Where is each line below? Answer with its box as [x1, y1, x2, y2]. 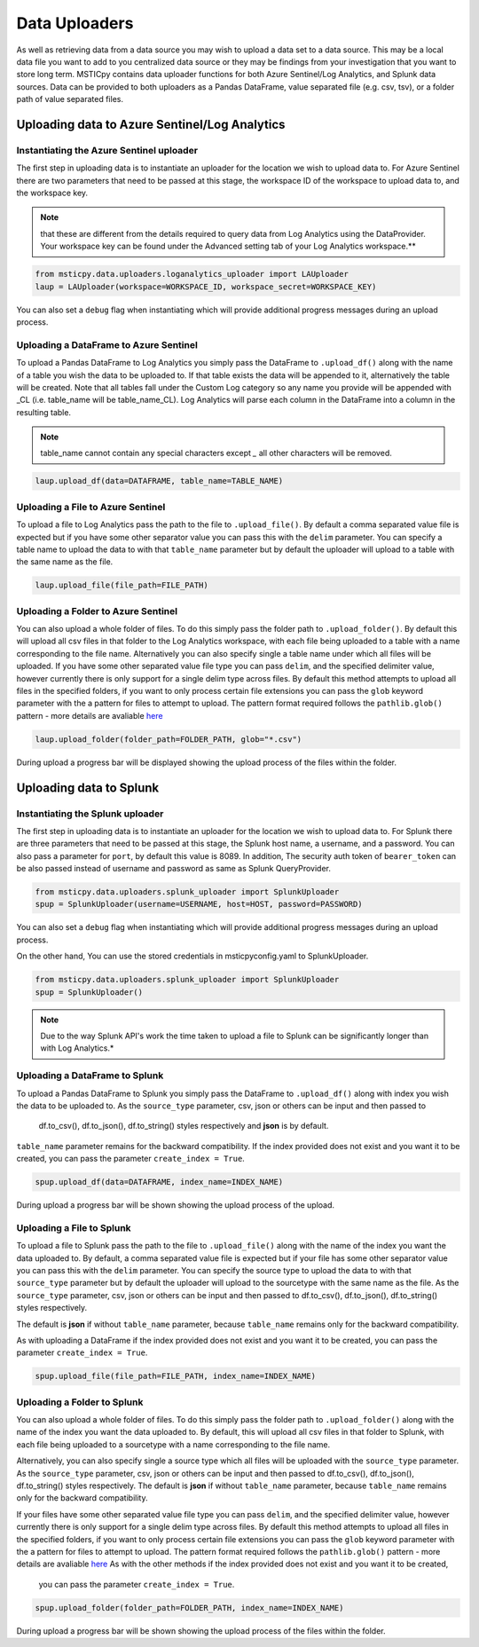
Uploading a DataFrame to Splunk [16, 1069, 164, 1082]
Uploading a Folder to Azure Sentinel [16, 604, 177, 617]
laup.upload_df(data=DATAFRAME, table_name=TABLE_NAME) [35, 476, 284, 486]
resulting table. [16, 406, 71, 417]
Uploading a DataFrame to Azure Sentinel [16, 338, 199, 351]
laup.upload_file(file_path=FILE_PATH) [35, 580, 208, 590]
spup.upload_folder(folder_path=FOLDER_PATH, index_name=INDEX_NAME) [35, 1603, 344, 1612]
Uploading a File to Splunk [16, 1221, 132, 1233]
